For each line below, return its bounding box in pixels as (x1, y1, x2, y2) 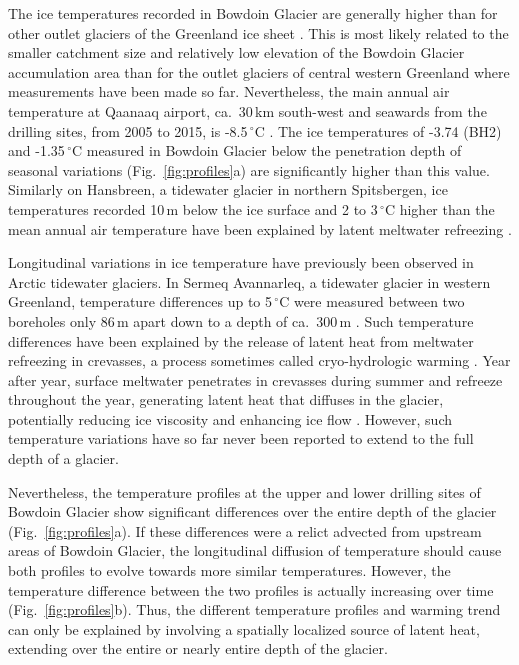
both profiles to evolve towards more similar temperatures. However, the (8, 560, 451, 581)
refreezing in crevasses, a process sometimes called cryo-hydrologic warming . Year (8, 350, 511, 371)
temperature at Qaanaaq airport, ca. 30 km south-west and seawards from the (8, 100, 487, 121)
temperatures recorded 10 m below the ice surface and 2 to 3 (8, 198, 378, 219)
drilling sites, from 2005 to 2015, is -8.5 (8, 120, 248, 141)
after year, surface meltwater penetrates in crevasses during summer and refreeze (8, 369, 503, 390)
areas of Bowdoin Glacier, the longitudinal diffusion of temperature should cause (8, 540, 502, 561)
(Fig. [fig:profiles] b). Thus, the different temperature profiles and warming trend (8, 599, 501, 620)
